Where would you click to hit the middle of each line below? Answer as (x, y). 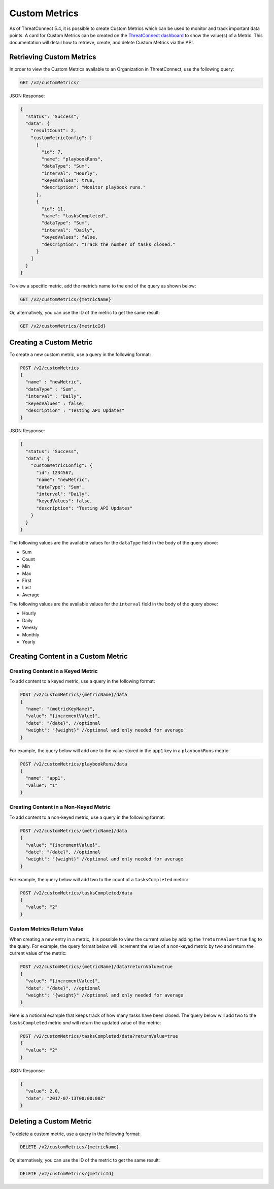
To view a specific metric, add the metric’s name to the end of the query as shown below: (103, 286)
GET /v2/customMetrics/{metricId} (63, 326)
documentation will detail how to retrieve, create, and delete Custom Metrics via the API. (102, 43)
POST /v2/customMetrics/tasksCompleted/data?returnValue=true (99, 1036)
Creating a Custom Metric (51, 342)
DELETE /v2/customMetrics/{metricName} (70, 1147)
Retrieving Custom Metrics (53, 57)
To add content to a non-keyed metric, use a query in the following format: (87, 817)
